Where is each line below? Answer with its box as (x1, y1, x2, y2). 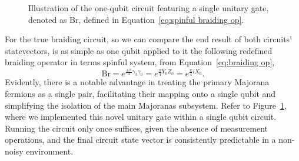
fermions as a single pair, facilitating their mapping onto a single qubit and (5, 88, 276, 100)
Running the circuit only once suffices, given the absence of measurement (5, 122, 268, 134)
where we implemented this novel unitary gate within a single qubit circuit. (5, 110, 277, 123)
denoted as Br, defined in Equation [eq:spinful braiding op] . (28, 13, 244, 25)
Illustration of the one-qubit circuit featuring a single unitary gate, (28, 2, 269, 14)
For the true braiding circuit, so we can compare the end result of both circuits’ (5, 33, 292, 45)
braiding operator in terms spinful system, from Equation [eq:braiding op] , (5, 56, 275, 68)
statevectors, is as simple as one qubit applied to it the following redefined (5, 44, 273, 56)
